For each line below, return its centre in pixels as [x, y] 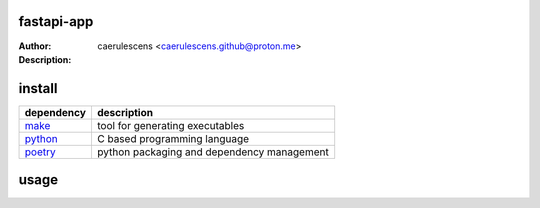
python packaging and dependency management [212, 152]
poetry [40, 152]
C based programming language [173, 138]
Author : [35, 46]
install [38, 88]
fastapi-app [56, 21]
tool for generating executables [170, 125]
